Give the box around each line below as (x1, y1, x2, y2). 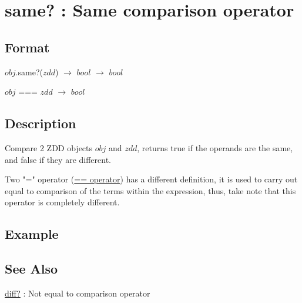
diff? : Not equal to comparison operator (5, 287, 150, 299)
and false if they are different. (5, 153, 111, 165)
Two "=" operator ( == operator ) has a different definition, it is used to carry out (5, 173, 298, 185)
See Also (5, 259, 58, 278)
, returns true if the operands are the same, (137, 141, 293, 154)
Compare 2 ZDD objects (5, 141, 93, 154)
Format (5, 38, 50, 56)
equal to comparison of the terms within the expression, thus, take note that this (5, 184, 296, 197)
